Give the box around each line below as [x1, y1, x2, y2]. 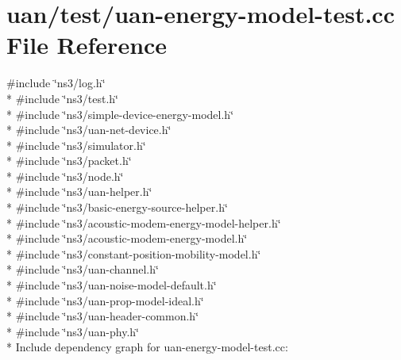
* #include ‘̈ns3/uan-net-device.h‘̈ [6, 121, 172, 138]
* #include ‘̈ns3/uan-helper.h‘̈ [6, 183, 152, 200]
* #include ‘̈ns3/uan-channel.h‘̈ [6, 261, 159, 278]
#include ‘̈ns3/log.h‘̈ [6, 75, 106, 91]
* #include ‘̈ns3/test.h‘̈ [6, 90, 118, 106]
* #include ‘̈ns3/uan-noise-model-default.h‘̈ [6, 277, 217, 293]
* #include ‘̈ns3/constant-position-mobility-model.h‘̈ [6, 245, 261, 262]
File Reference [6, 29, 168, 61]
